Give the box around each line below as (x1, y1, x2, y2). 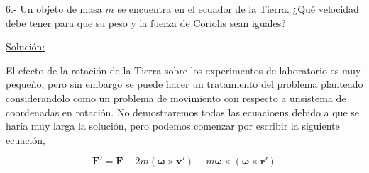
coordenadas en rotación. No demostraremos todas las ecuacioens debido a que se (6, 104, 360, 119)
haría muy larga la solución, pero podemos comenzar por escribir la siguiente (6, 118, 340, 133)
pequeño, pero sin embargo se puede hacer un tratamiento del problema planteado (6, 77, 363, 91)
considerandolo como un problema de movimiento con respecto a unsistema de (6, 90, 346, 105)
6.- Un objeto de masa (6, 1, 102, 16)
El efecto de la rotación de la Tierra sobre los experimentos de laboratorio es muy (6, 62, 361, 77)
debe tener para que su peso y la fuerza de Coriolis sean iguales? (6, 15, 286, 30)
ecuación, (6, 132, 45, 147)
